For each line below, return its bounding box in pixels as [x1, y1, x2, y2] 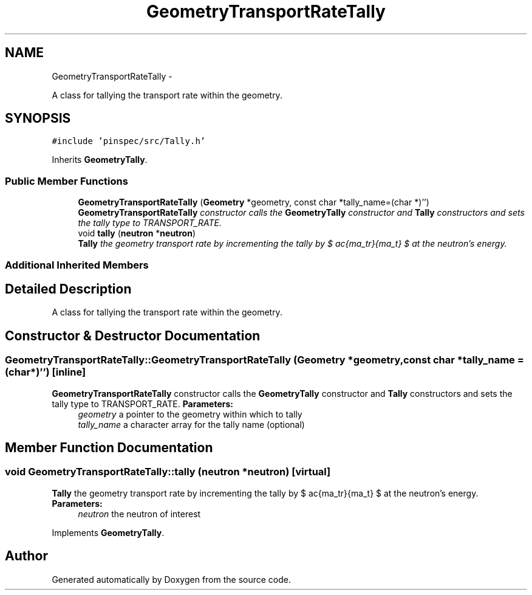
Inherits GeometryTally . [52, 154, 148, 165]
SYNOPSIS [5, 111, 71, 126]
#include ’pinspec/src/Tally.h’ [52, 136, 206, 146]
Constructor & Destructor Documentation [5, 328, 261, 343]
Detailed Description [5, 281, 132, 297]
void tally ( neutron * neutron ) [78, 228, 196, 239]
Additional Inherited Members [5, 258, 149, 271]
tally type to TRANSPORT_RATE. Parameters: [52, 398, 233, 409]
